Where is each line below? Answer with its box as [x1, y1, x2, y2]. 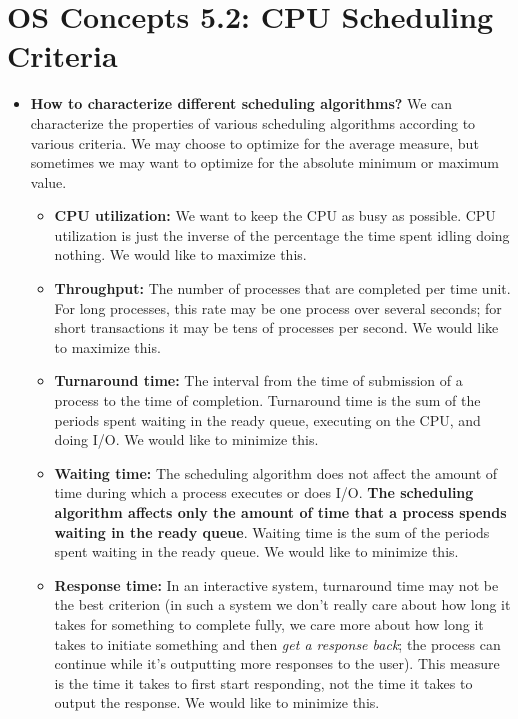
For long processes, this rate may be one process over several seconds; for [54, 297, 502, 318]
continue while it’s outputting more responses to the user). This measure [54, 653, 500, 674]
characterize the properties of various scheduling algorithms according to [30, 112, 476, 133]
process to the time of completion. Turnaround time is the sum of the [54, 390, 481, 411]
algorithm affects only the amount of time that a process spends [54, 502, 507, 522]
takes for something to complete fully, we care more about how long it [54, 613, 484, 634]
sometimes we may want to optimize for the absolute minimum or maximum [30, 152, 499, 173]
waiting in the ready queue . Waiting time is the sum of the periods [54, 521, 490, 542]
